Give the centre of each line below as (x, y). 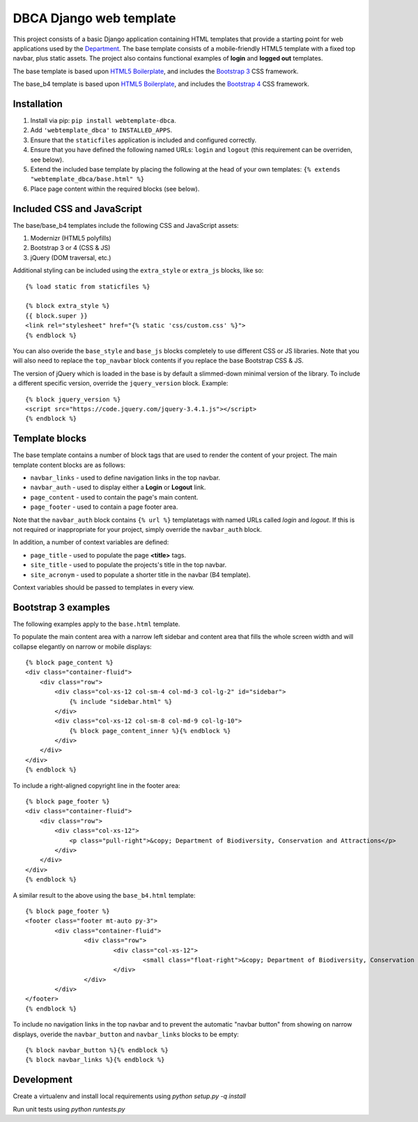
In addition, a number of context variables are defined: (91, 542)
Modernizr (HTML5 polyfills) (71, 238)
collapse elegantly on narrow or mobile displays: (83, 646)
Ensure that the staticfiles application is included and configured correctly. (144, 140)
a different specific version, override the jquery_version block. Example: (121, 383)
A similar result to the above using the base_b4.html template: (104, 895)
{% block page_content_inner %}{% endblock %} (150, 731)
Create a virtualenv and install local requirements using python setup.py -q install (130, 1096)
